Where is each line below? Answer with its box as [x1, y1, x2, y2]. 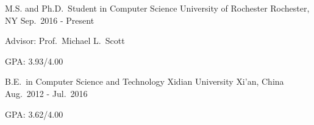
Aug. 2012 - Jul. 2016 [5, 87, 88, 99]
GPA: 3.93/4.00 [5, 54, 63, 67]
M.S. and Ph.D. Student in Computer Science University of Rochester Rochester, [5, 2, 310, 14]
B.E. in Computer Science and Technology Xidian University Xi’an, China [5, 75, 284, 88]
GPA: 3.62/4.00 [5, 107, 63, 120]
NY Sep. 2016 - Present [5, 13, 95, 26]
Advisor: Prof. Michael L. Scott [5, 34, 125, 47]
